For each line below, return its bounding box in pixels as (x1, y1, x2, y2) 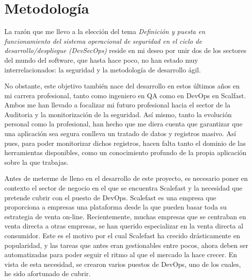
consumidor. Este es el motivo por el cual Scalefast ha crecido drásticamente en (4, 230, 240, 240)
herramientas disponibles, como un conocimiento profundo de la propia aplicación (4, 147, 247, 157)
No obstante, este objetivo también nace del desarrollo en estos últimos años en (4, 81, 240, 91)
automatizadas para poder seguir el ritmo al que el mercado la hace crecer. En (4, 249, 237, 260)
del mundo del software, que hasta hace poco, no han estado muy (4, 54, 198, 65)
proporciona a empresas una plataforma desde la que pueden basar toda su (4, 202, 227, 212)
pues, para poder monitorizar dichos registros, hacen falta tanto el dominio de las (4, 138, 246, 148)
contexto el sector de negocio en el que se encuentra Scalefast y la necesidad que (4, 183, 243, 193)
